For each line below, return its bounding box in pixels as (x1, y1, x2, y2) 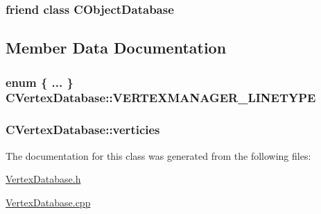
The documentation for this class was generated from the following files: (6, 148, 311, 163)
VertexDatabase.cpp (6, 195, 91, 209)
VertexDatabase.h (6, 172, 81, 186)
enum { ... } (6, 73, 73, 90)
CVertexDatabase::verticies (6, 121, 160, 138)
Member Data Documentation (6, 37, 227, 58)
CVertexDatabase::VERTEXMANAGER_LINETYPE (6, 89, 316, 106)
